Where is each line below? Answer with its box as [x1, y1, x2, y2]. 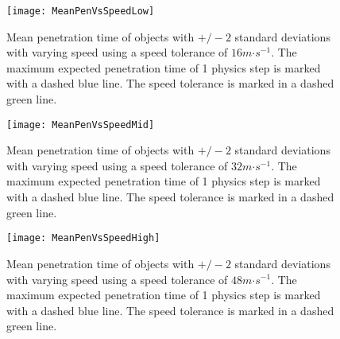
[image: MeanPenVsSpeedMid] [6, 119, 155, 131]
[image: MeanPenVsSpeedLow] [6, 6, 155, 17]
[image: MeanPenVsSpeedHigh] [6, 232, 160, 244]
